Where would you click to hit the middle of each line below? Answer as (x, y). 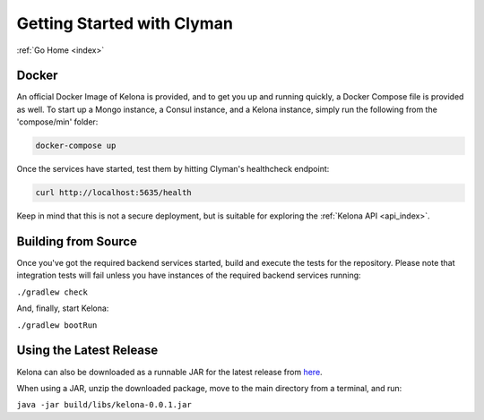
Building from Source (77, 241)
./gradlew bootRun (57, 325)
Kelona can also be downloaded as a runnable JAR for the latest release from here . (169, 372)
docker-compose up (76, 146)
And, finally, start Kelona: (63, 308)
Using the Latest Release (87, 351)
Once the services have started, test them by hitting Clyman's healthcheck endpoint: (173, 169)
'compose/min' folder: (57, 122)
